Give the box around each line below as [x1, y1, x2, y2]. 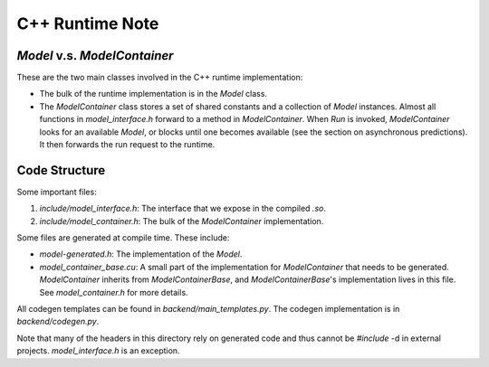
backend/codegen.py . [16, 316, 100, 327]
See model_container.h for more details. [39, 287, 189, 297]
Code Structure [16, 163, 106, 178]
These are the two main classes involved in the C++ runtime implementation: [16, 72, 303, 83]
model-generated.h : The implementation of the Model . [39, 249, 243, 259]
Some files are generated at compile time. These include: [16, 232, 230, 243]
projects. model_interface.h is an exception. [16, 345, 180, 356]
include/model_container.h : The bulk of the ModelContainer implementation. [39, 215, 324, 226]
